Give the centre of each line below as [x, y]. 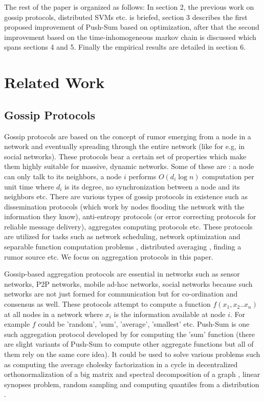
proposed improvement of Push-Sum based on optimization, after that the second [132, 27]
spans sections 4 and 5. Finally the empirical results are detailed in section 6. [125, 47]
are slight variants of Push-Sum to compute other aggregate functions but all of [129, 344]
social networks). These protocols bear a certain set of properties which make [125, 156]
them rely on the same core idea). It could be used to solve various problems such [132, 354]
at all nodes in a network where [54, 314]
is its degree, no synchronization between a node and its [152, 186]
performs [142, 176]
